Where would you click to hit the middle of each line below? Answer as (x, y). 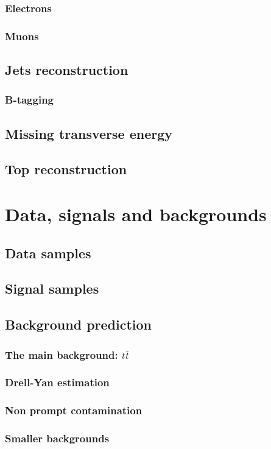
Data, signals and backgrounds (136, 214)
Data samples (48, 253)
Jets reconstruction (67, 70)
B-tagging (29, 100)
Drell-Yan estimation (57, 382)
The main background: (62, 354)
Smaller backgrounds (57, 438)
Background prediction (78, 324)
